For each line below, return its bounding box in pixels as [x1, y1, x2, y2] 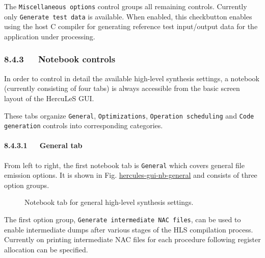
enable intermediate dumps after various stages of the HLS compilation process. [4, 224, 253, 234]
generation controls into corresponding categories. [4, 120, 163, 131]
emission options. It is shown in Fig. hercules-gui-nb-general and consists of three [4, 170, 257, 180]
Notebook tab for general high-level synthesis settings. [24, 197, 194, 207]
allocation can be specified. [4, 244, 88, 254]
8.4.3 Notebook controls [4, 53, 116, 65]
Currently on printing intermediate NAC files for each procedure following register [4, 234, 261, 245]
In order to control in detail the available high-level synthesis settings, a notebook [4, 73, 260, 83]
